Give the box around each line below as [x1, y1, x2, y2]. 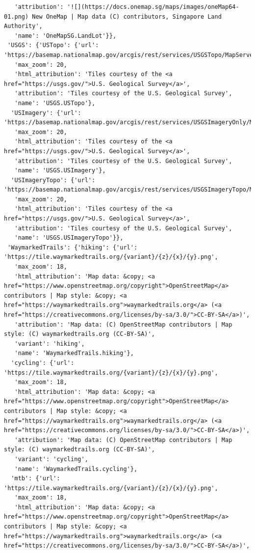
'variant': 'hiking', [14, 340, 85, 347]
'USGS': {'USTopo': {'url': [7, 42, 99, 49]
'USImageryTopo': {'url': [11, 176, 96, 184]
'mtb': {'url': [11, 475, 60, 482]
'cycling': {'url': [11, 359, 75, 366]
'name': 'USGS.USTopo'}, [14, 99, 96, 107]
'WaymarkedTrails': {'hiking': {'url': [7, 244, 138, 251]
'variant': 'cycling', [14, 455, 88, 463]
